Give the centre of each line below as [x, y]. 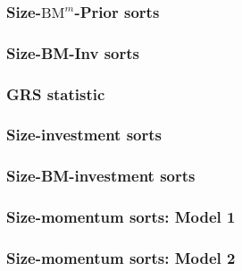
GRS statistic [56, 93]
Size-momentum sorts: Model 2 [121, 257]
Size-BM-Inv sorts [73, 52]
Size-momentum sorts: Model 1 [121, 217]
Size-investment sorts [84, 135]
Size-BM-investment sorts [101, 176]
